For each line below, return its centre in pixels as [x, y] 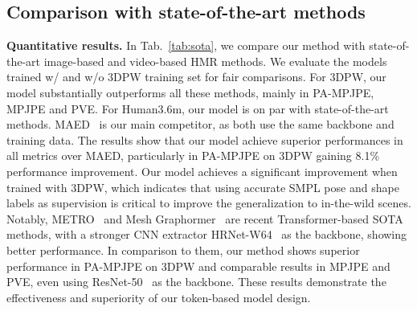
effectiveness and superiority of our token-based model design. [159, 297]
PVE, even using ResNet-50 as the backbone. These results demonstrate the [196, 282]
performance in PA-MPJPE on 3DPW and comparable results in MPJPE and [198, 266]
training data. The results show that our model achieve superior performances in [205, 139]
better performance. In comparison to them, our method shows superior [183, 250]
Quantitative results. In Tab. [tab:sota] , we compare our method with [186, 45]
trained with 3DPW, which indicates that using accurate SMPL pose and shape [203, 187]
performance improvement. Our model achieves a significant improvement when [202, 171]
